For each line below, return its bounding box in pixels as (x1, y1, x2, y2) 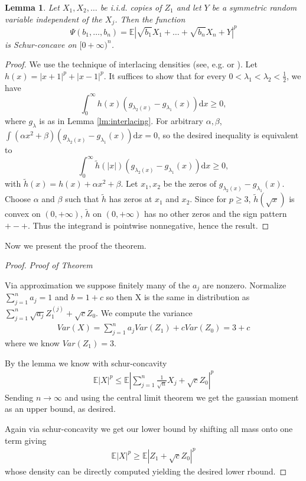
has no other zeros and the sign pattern (144, 207, 287, 220)
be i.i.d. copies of (100, 1, 162, 13)
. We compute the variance (96, 306, 193, 318)
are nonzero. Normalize (202, 278, 287, 291)
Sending (5, 391, 34, 403)
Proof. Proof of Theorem (5, 259, 93, 271)
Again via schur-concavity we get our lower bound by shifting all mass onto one (5, 422, 293, 434)
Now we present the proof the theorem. (5, 239, 147, 251)
